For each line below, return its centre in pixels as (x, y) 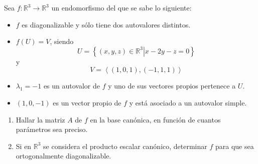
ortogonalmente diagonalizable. (63, 156)
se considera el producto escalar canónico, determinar (125, 146)
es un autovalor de (72, 86)
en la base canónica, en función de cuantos (155, 119)
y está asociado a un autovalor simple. (188, 102)
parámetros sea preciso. (52, 129)
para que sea (234, 146)
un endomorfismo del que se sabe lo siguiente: (121, 7)
